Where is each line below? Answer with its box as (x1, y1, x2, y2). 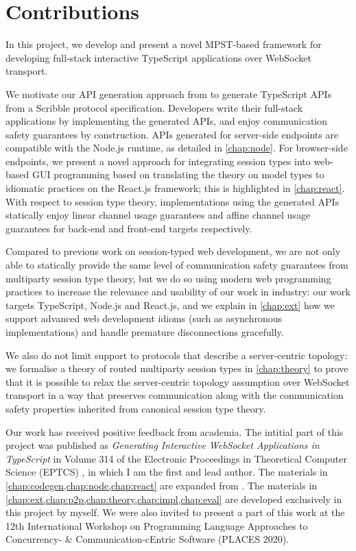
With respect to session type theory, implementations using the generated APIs (5, 194, 340, 208)
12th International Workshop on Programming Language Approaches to (5, 518, 308, 532)
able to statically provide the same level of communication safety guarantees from (5, 258, 348, 272)
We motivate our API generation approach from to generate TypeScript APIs (5, 86, 332, 101)
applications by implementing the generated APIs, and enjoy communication (5, 114, 328, 128)
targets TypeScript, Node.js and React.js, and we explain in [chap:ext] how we (5, 297, 335, 312)
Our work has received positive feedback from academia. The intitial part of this (5, 424, 344, 439)
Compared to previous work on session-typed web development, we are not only (5, 244, 341, 258)
